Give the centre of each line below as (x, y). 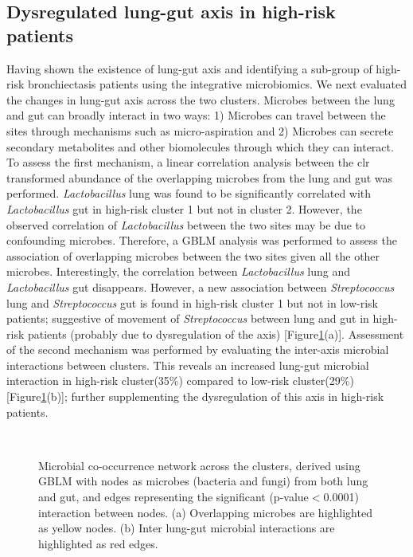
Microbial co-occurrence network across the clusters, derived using (199, 465)
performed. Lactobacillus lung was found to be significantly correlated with (189, 193)
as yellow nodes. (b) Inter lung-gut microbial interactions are (187, 528)
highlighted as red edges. (98, 543)
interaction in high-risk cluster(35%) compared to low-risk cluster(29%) (180, 380)
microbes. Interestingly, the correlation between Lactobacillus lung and (179, 271)
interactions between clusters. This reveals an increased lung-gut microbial (188, 365)
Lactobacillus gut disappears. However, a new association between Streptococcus (201, 286)
